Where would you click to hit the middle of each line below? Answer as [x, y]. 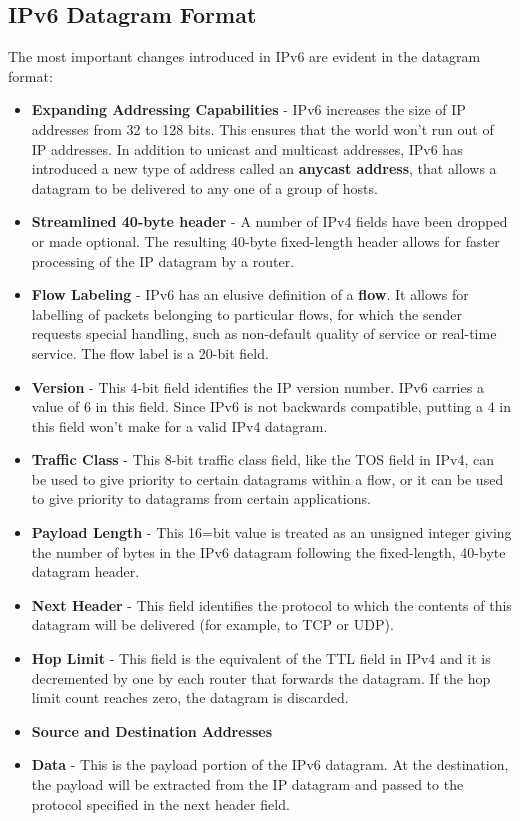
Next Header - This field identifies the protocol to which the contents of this [271, 604]
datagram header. [85, 571]
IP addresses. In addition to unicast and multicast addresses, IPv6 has [247, 148]
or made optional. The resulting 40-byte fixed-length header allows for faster [265, 240]
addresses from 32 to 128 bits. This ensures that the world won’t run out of [262, 128]
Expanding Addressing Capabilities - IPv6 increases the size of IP [248, 109]
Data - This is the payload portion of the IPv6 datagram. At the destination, [270, 764]
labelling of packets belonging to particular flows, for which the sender [246, 313]
